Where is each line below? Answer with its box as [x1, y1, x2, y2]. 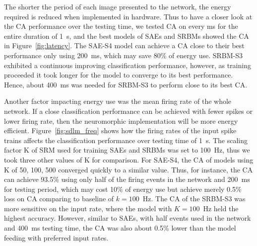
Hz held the [203, 203, 239, 213]
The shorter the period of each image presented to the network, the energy [4, 1, 231, 11]
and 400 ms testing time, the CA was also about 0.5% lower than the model [4, 223, 236, 233]
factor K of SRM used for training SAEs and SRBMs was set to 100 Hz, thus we [4, 145, 250, 155]
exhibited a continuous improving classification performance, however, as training [4, 60, 251, 70]
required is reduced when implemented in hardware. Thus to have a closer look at [4, 11, 253, 21]
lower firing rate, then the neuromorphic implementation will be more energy [4, 115, 238, 126]
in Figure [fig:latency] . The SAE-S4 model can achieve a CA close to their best [4, 40, 245, 51]
